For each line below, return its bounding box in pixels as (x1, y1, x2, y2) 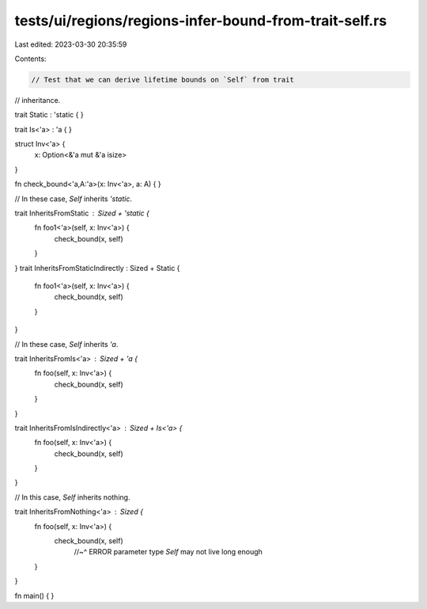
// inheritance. (14, 95, 61, 105)
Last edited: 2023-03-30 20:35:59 (14, 40, 127, 49)
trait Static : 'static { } (14, 110, 84, 120)
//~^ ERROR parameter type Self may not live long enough (74, 547, 263, 557)
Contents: (14, 54, 47, 63)
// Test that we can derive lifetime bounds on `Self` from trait (31, 75, 294, 84)
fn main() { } (14, 591, 55, 600)
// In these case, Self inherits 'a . (14, 339, 119, 348)
